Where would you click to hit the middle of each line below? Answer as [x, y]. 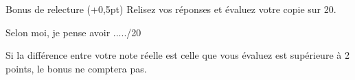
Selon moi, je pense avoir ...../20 [73, 32]
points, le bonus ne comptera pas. [76, 68]
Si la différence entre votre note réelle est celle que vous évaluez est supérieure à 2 [177, 55]
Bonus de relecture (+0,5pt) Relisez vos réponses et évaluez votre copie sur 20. [171, 9]
